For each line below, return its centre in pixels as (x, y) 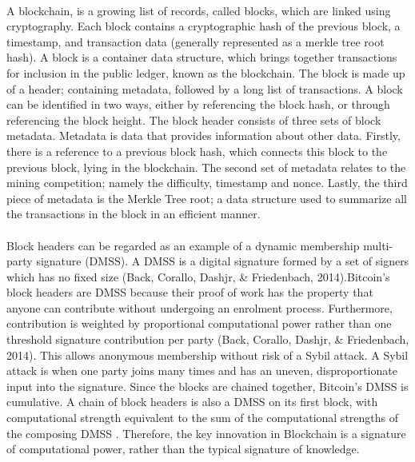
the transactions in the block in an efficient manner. (134, 214)
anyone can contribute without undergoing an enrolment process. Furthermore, (200, 307)
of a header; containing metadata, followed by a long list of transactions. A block (205, 88)
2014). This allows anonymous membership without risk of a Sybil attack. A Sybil (207, 354)
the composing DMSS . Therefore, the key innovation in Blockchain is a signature (206, 433)
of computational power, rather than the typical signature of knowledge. (183, 449)
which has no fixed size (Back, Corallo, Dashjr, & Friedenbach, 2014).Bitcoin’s (198, 276)
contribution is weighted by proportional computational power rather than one (199, 323)
